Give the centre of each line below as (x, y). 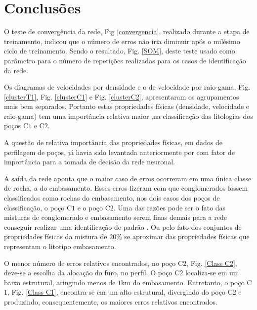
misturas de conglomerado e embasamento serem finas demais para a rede (115, 217)
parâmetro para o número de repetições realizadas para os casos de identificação (125, 60)
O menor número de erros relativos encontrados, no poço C (94, 263)
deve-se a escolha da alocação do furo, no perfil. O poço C (92, 273)
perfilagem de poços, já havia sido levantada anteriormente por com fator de (120, 152)
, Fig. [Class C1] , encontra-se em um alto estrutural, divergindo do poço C (120, 292)
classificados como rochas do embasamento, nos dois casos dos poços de (112, 198)
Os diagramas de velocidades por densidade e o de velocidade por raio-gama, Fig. (127, 87)
